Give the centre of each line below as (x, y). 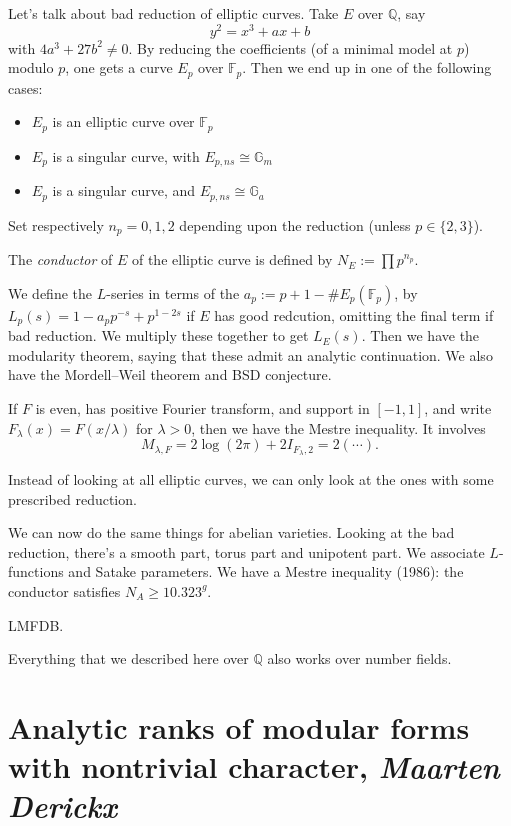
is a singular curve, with (126, 155)
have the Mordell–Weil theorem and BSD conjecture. (170, 374)
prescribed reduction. (72, 498)
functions (36, 571)
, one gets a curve (119, 67)
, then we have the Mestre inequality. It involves (338, 427)
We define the (50, 292)
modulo (31, 67)
